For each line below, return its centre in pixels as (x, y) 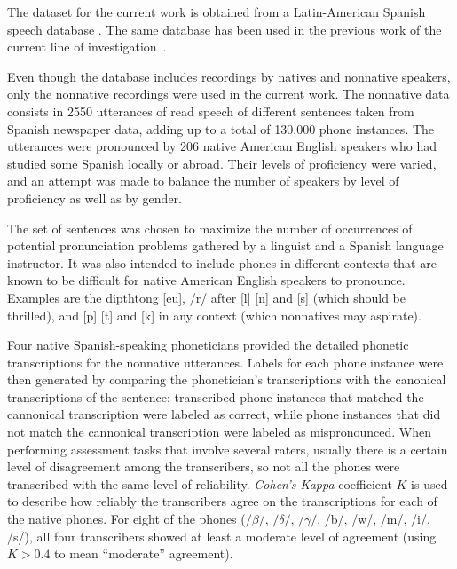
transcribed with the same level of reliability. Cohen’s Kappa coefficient (200, 483)
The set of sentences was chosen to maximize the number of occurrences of (210, 228)
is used (429, 483)
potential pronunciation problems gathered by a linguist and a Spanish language (225, 245)
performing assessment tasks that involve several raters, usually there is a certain (228, 449)
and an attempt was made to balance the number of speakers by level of (203, 181)
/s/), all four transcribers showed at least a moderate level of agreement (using (222, 536)
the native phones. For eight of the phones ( (126, 519)
